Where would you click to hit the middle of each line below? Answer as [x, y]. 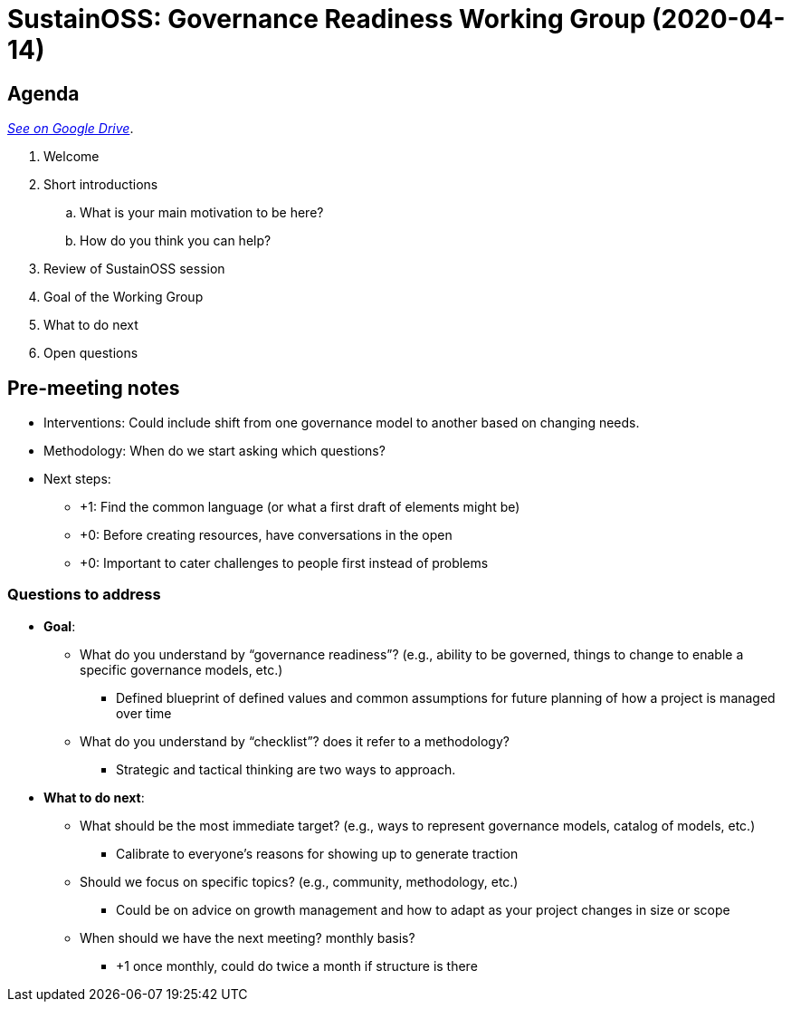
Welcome [71, 157]
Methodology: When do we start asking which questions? [214, 451]
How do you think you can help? [176, 241]
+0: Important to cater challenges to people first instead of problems [284, 563]
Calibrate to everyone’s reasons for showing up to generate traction [317, 853]
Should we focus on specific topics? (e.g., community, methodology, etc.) [299, 881]
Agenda [43, 93]
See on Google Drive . [71, 129]
